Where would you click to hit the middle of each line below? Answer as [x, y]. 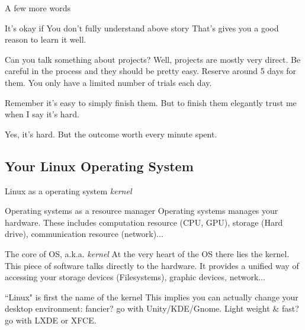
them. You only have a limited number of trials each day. [108, 82]
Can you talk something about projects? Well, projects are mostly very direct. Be [153, 59]
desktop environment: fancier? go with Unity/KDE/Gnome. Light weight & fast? [152, 308]
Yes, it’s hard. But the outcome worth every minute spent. [111, 134]
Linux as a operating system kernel [68, 190]
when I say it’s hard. [42, 114]
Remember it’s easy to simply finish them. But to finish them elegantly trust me [151, 102]
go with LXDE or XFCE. [51, 320]
